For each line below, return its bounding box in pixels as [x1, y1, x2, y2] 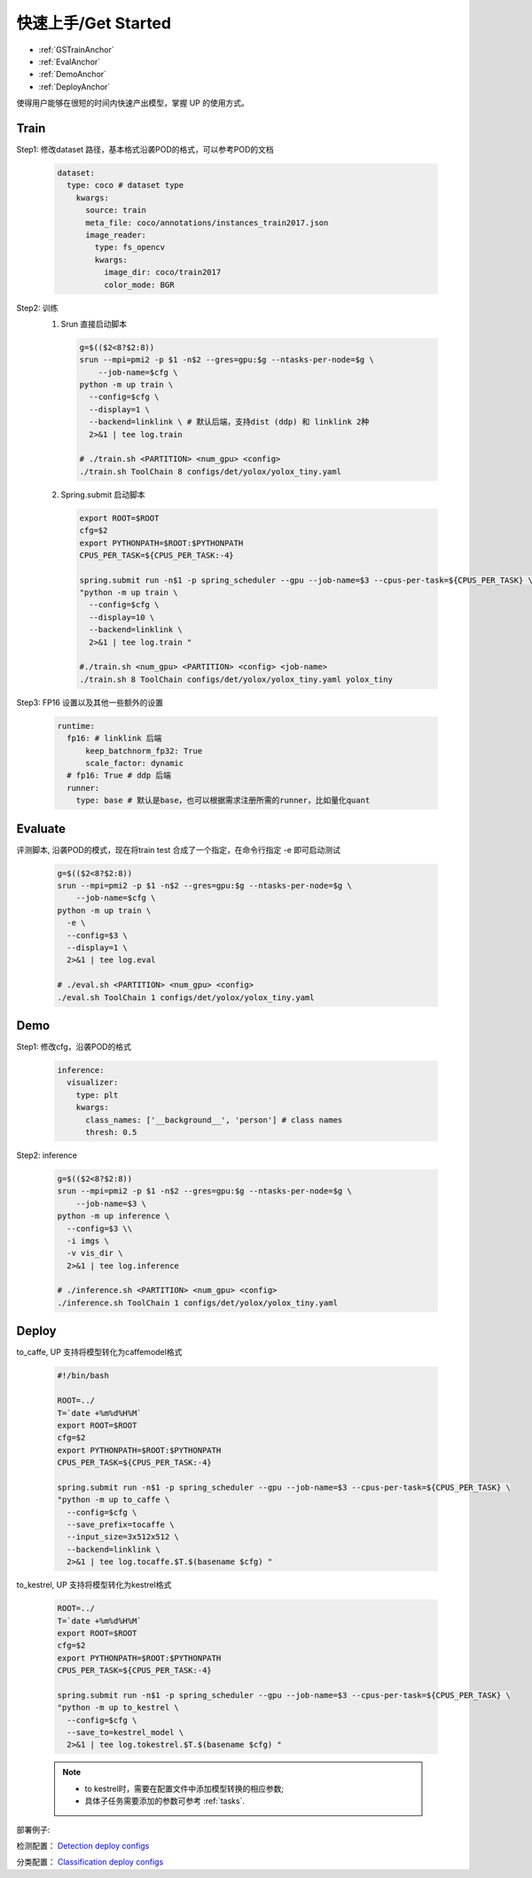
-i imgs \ [66, 1235, 110, 1246]
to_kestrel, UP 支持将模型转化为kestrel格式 [16, 1579, 172, 1591]
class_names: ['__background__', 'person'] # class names [85, 1115, 343, 1125]
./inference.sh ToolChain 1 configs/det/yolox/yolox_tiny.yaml [57, 1297, 339, 1308]
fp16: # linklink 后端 [66, 733, 162, 744]
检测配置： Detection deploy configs [16, 1841, 150, 1851]
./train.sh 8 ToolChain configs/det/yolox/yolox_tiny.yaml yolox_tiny [79, 674, 394, 685]
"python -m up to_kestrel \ [57, 1702, 179, 1713]
